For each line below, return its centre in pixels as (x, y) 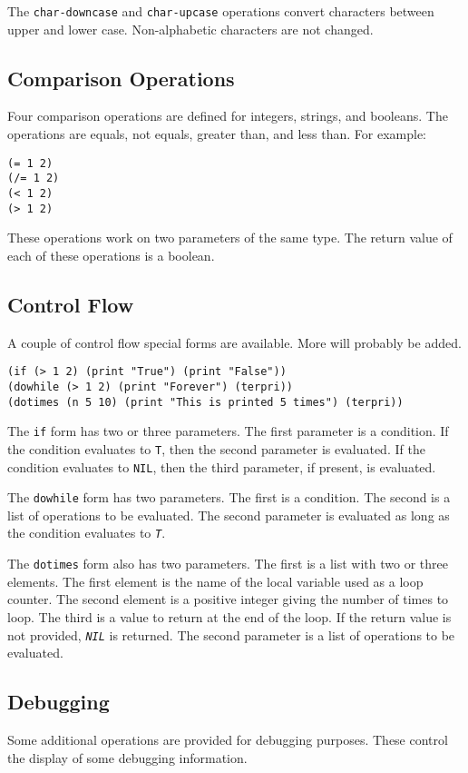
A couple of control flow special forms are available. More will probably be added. (234, 342)
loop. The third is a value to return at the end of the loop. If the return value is (229, 616)
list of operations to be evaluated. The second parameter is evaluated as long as (229, 515)
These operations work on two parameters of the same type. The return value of (230, 238)
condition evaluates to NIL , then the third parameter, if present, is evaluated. (222, 466)
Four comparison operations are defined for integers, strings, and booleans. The (228, 116)
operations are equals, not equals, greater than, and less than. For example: (217, 134)
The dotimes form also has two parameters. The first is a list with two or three (228, 564)
